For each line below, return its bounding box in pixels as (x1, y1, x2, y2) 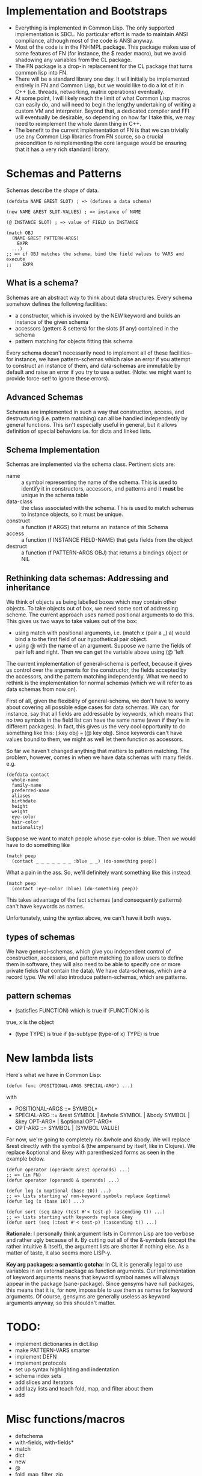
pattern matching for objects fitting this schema (14, 337, 133, 344)
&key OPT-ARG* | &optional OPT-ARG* (14, 1118, 112, 1125)
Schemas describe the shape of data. (6, 187, 99, 194)
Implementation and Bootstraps (6, 4, 168, 18)
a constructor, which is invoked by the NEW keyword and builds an (14, 312, 180, 319)
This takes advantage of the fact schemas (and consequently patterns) (6, 896, 182, 904)
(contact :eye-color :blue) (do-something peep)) (11, 886, 138, 892)
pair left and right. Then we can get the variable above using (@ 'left (14, 648, 185, 656)
